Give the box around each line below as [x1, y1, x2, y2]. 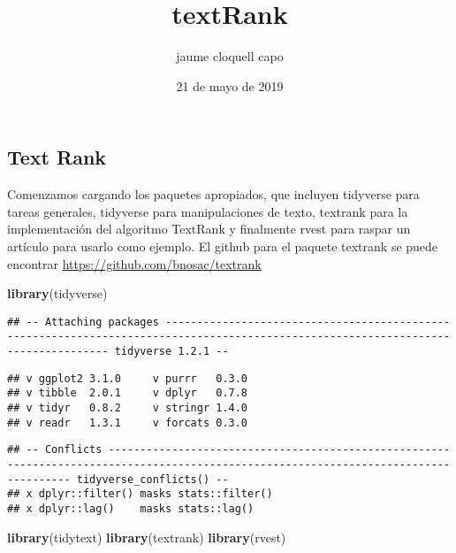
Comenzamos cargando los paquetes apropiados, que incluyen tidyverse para [7, 185, 420, 204]
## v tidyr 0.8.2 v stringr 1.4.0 [7, 401, 248, 414]
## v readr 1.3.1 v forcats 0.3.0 [7, 416, 248, 429]
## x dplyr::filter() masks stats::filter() [7, 488, 273, 501]
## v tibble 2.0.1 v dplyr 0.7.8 [7, 387, 248, 400]
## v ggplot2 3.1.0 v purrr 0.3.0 [7, 372, 248, 385]
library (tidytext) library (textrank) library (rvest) [7, 527, 286, 546]
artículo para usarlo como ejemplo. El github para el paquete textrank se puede [7, 236, 438, 255]
